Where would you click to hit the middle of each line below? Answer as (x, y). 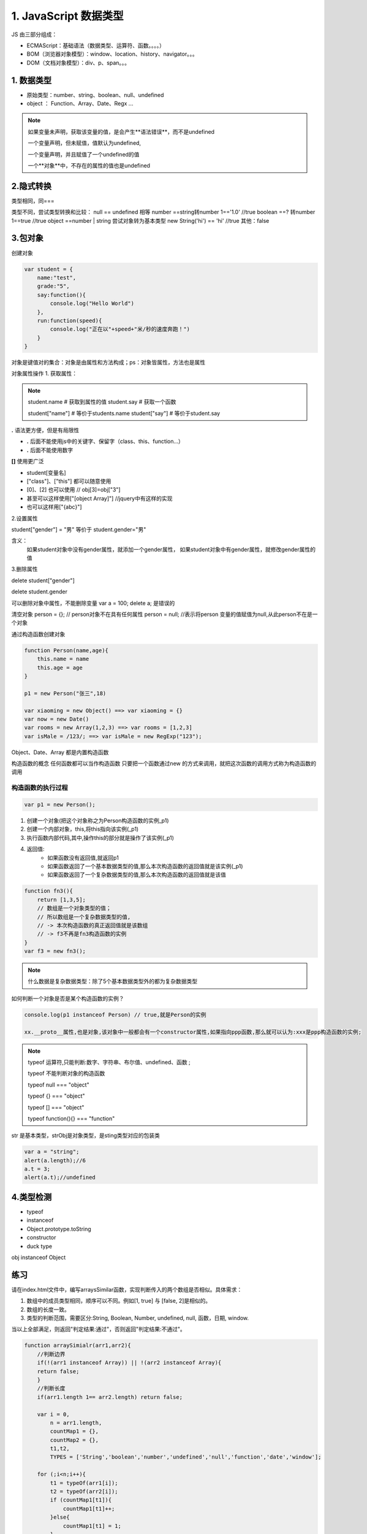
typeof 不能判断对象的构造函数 (66, 1073)
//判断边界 (51, 1354)
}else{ (60, 1517)
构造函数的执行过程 (40, 788)
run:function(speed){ (70, 320)
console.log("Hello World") (92, 303)
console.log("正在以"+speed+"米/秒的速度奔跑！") (120, 329)
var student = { (49, 269)
